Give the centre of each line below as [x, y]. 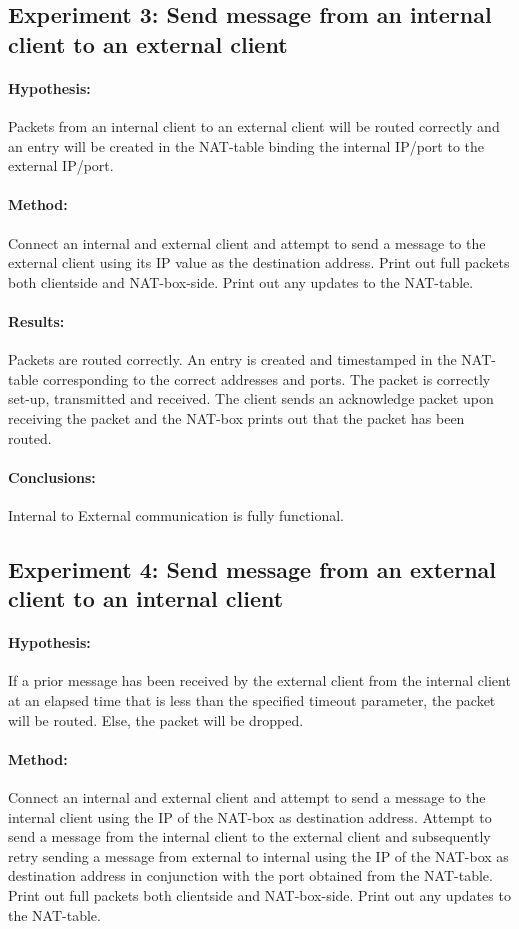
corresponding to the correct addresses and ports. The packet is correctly [266, 378]
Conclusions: [52, 476]
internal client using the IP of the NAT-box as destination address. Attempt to [250, 816]
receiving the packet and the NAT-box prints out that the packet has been [236, 417]
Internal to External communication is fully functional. [176, 514]
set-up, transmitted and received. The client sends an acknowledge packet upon [251, 398]
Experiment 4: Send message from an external [252, 568]
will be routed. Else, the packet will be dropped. [156, 719]
